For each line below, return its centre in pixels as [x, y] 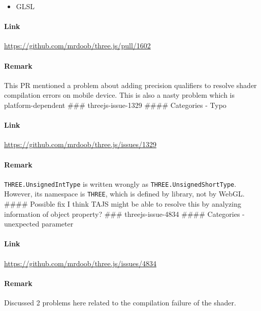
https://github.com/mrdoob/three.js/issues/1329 [80, 144]
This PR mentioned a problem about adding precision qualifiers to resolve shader [130, 85]
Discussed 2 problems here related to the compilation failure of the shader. [120, 303]
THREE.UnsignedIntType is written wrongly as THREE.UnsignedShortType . [120, 183]
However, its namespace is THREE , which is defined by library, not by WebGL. [124, 194]
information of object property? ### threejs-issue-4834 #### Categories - [124, 214]
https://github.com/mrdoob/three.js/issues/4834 [80, 263]
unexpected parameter [39, 224]
